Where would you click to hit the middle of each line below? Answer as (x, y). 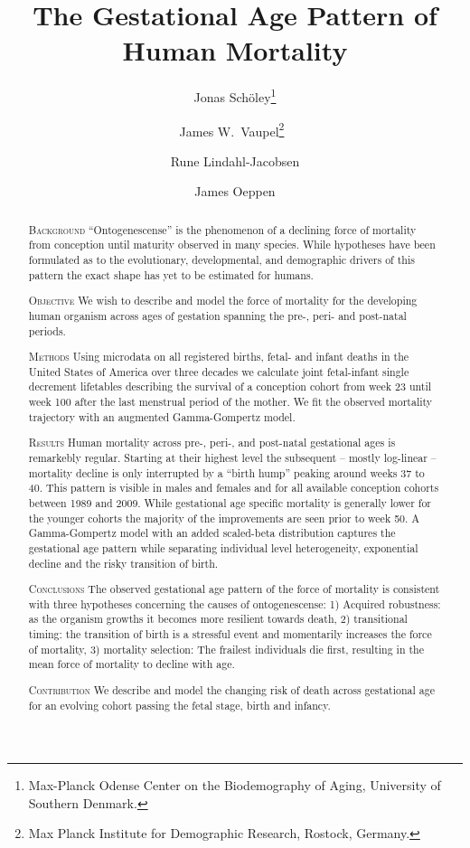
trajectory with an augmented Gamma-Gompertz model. (162, 416)
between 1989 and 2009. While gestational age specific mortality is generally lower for (230, 502)
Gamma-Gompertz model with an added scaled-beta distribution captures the (212, 533)
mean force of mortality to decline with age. (132, 664)
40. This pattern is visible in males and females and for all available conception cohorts (234, 488)
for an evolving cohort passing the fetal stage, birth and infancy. (179, 705)
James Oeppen (235, 191)
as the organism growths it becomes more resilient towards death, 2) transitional (218, 619)
